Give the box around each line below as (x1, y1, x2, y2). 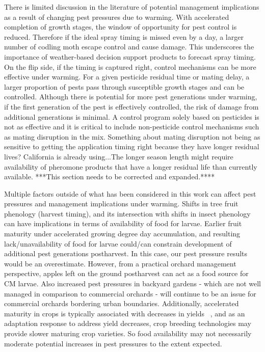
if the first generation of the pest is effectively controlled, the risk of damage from (4, 101, 259, 112)
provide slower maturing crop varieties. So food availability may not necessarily (4, 328, 252, 338)
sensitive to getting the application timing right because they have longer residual (4, 141, 259, 152)
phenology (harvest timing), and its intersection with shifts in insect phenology (4, 208, 251, 219)
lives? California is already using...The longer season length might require (4, 151, 233, 161)
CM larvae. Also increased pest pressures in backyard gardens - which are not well (4, 278, 261, 289)
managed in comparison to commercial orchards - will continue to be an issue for (4, 288, 256, 299)
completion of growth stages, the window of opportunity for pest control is (4, 21, 237, 32)
